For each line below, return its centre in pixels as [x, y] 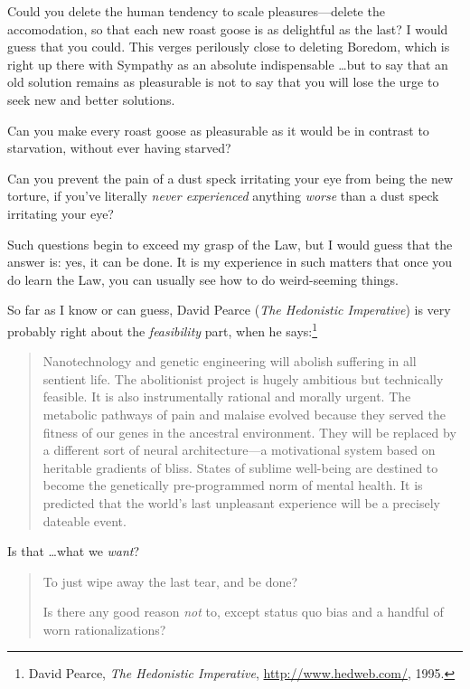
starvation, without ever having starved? [119, 148]
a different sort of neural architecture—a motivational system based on [239, 450]
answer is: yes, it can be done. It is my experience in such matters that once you [230, 262]
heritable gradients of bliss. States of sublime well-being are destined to [240, 467]
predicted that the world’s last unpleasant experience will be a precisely [241, 502]
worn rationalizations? [104, 629]
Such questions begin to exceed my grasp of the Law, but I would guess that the [230, 244]
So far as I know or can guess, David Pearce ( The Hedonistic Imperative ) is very [229, 310]
